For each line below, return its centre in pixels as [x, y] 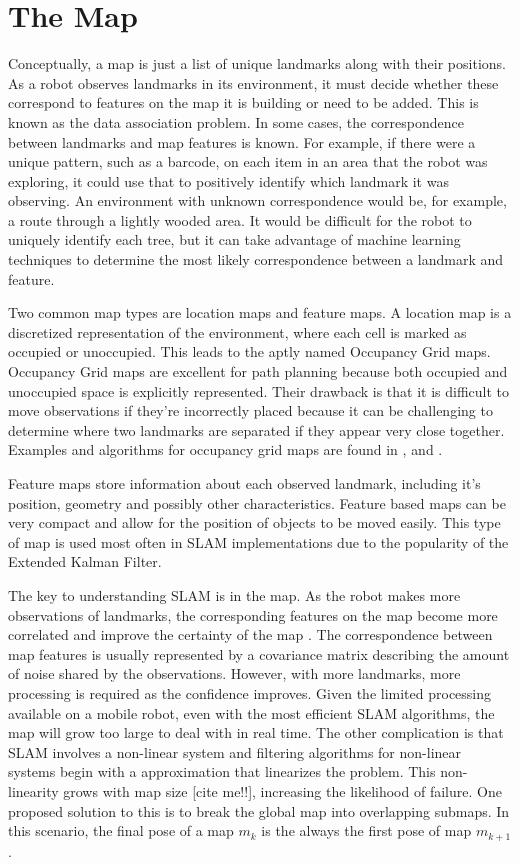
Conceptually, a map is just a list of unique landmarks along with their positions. [257, 63]
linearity [33, 790]
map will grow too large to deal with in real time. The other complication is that [256, 732]
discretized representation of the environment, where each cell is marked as [237, 331]
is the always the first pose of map [366, 830]
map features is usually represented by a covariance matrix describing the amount [259, 653]
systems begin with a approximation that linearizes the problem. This [222, 771]
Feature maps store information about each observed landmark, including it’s [244, 483]
